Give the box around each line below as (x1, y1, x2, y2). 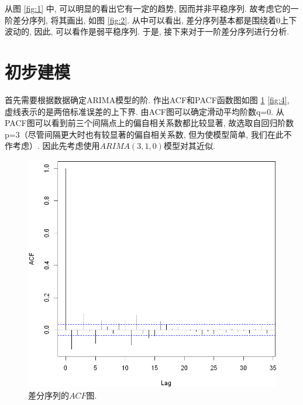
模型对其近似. (163, 139, 215, 152)
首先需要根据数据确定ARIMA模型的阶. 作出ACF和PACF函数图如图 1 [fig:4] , (5, 93, 290, 105)
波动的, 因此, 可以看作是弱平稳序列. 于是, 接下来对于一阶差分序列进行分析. (5, 25, 290, 38)
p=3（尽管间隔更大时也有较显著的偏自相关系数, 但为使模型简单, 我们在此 (5, 128, 284, 140)
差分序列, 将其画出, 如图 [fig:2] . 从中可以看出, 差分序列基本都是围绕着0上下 (12, 13, 297, 26)
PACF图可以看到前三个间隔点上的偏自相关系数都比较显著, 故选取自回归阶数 (5, 117, 294, 129)
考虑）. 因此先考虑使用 (12, 139, 100, 152)
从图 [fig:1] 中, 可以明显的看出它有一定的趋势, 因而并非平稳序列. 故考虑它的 (5, 2, 291, 14)
